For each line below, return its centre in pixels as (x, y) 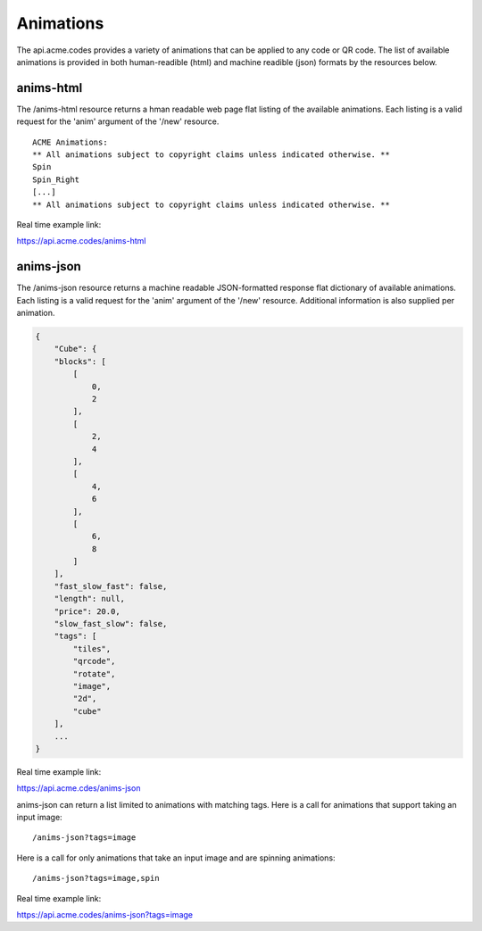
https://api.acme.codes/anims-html (81, 241)
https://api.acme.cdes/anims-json (79, 788)
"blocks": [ (80, 361)
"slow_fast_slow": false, (111, 624)
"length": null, (89, 599)
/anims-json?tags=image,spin (96, 878)
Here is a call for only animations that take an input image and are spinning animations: (176, 858)
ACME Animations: (70, 142)
